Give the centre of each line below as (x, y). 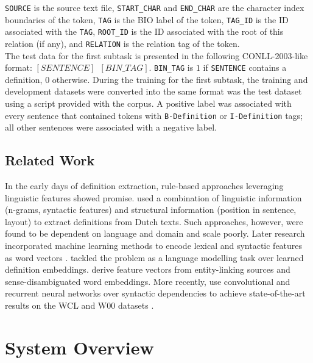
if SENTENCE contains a (245, 67)
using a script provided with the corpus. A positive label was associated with (148, 103)
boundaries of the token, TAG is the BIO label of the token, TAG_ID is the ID (147, 19)
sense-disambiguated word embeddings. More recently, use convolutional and (148, 281)
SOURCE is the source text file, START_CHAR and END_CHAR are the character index (155, 7)
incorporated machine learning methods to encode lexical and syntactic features (154, 246)
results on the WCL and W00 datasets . (79, 305)
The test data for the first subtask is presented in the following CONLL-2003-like (156, 55)
